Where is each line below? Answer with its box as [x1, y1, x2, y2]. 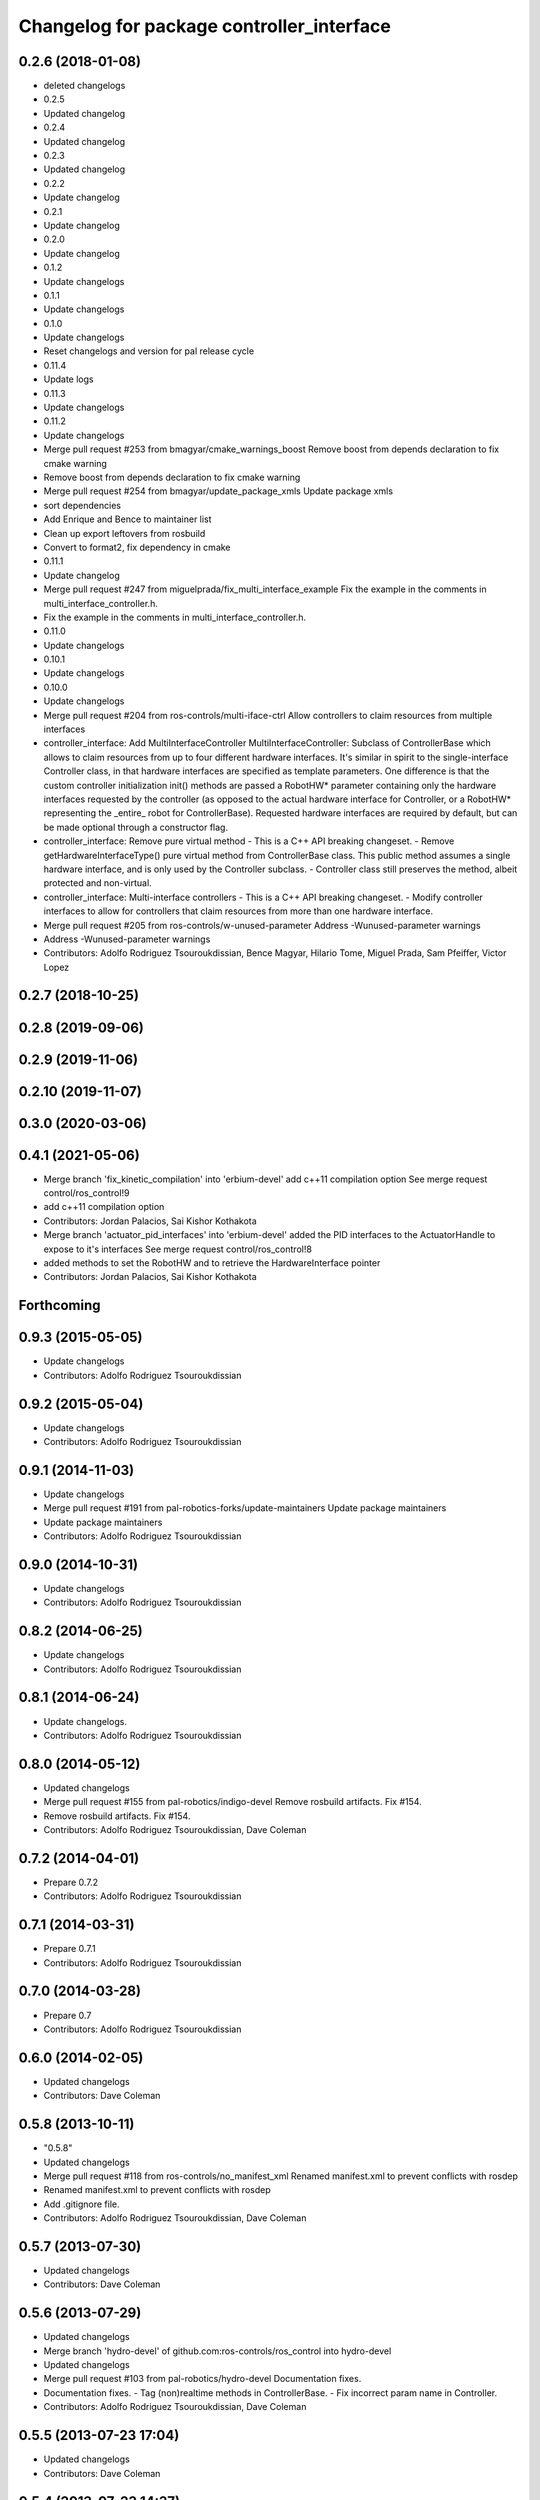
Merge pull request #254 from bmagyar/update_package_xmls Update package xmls [43, 485, 394, 497]
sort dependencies [43, 499, 122, 511]
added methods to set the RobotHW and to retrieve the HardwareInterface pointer [43, 1257, 381, 1269]
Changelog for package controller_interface [18, 15, 392, 37]
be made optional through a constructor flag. [43, 821, 229, 833]
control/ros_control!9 [43, 1187, 130, 1199]
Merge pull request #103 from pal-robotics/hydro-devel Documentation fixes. [43, 2373, 362, 2385]
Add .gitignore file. [43, 2198, 120, 2210]
